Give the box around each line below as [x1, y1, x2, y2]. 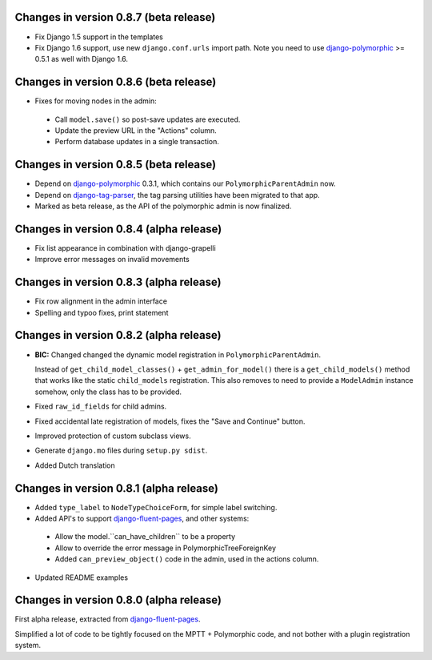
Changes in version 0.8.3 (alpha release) [14, 276, 222, 289]
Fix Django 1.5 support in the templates [34, 32, 164, 42]
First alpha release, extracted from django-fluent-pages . [14, 614, 201, 624]
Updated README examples [34, 573, 128, 582]
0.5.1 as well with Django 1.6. [34, 54, 128, 64]
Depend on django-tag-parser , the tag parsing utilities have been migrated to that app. [34, 190, 320, 199]
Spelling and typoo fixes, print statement [34, 308, 169, 317]
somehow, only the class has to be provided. [34, 387, 182, 396]
